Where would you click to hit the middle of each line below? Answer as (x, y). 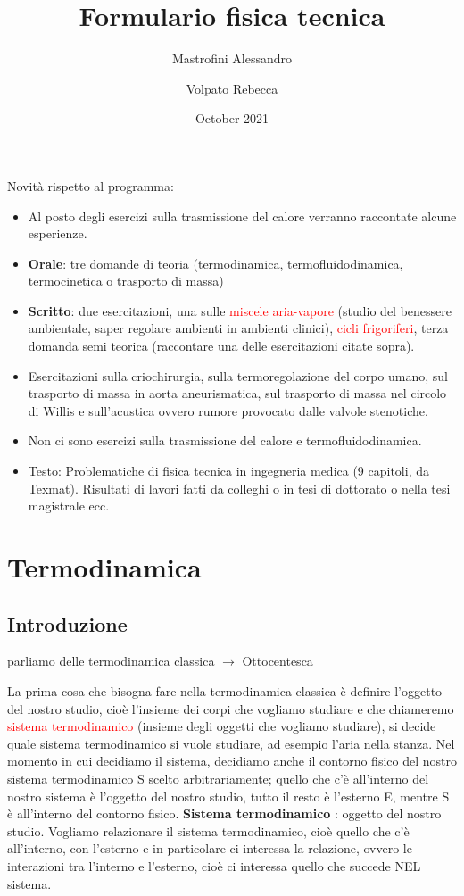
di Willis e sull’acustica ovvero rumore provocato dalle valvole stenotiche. (228, 410)
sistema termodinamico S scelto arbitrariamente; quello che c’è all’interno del (218, 778)
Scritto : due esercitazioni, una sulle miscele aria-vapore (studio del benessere (240, 310)
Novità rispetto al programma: (91, 185)
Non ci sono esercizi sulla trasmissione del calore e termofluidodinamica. (225, 440)
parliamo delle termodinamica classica (111, 661)
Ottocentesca (278, 661)
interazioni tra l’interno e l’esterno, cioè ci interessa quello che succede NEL (214, 865)
